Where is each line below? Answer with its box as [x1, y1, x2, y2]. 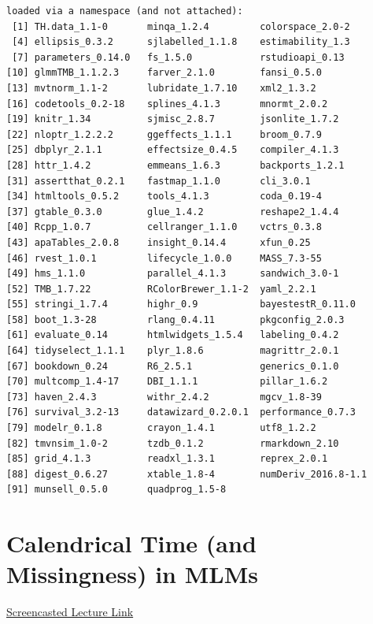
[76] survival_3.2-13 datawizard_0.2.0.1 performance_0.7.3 [6, 407, 356, 418]
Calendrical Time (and [6, 527, 257, 559]
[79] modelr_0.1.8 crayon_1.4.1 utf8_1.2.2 [6, 422, 316, 434]
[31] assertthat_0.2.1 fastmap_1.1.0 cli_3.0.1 [6, 175, 311, 187]
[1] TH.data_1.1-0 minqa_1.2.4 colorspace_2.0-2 [12, 20, 350, 32]
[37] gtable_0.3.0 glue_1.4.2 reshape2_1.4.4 [6, 206, 339, 217]
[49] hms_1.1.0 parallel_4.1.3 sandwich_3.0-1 [6, 268, 339, 280]
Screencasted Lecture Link [6, 604, 134, 620]
